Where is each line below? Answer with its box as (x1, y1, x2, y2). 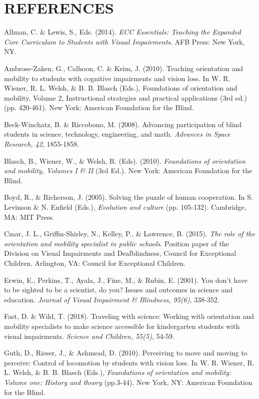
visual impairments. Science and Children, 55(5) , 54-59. (4, 330, 174, 341)
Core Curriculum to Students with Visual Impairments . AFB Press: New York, (4, 36, 245, 47)
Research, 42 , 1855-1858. (4, 139, 79, 149)
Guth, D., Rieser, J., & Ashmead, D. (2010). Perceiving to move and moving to (4, 347, 247, 358)
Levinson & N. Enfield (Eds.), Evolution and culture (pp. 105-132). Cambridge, (4, 202, 246, 212)
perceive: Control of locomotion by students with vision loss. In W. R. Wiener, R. (4, 357, 254, 367)
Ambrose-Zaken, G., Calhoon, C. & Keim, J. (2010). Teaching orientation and (4, 63, 243, 73)
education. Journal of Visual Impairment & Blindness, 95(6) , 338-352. (4, 294, 219, 304)
